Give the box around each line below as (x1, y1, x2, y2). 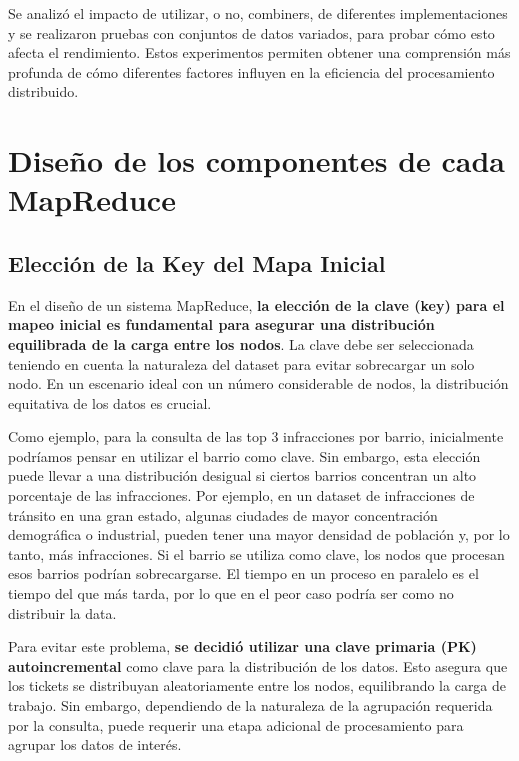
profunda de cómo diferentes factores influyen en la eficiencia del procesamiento (8, 61, 495, 82)
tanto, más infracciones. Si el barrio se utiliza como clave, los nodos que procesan (8, 543, 505, 564)
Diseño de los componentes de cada (8, 140, 506, 181)
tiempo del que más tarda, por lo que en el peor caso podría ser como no (8, 583, 454, 604)
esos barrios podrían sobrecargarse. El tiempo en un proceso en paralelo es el (8, 563, 479, 584)
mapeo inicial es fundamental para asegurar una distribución (8, 314, 435, 335)
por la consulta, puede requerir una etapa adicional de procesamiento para (8, 714, 464, 735)
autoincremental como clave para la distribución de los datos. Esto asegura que (8, 655, 508, 676)
